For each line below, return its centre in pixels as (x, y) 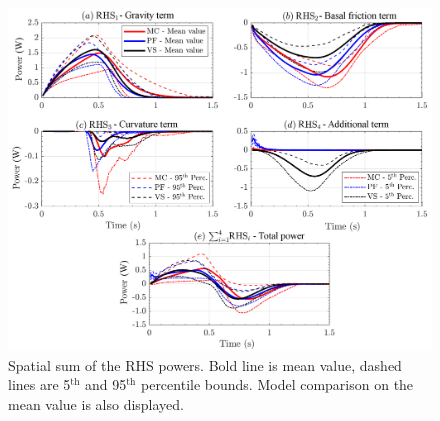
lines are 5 (39, 384)
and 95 (106, 384)
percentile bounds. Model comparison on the (277, 384)
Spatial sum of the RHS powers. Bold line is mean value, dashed (205, 364)
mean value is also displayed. (96, 404)
